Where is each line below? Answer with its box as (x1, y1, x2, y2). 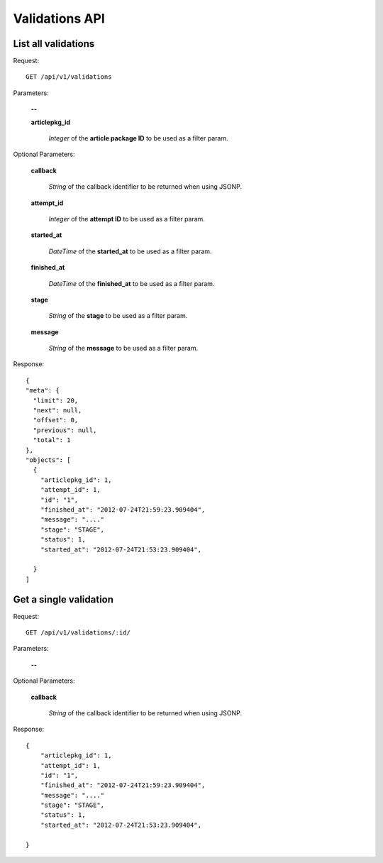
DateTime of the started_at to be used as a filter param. (48, 247, 212, 255)
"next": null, (33, 407, 82, 414)
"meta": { (26, 387, 60, 395)
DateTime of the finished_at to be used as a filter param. (48, 279, 215, 287)
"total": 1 (33, 436, 71, 444)
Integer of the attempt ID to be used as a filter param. (48, 214, 206, 223)
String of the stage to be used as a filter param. (48, 312, 188, 320)
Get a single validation (13, 593, 113, 605)
